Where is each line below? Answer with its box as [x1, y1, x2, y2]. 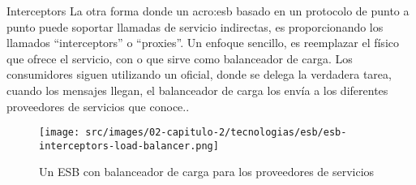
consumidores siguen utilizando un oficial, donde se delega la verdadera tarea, [6, 66, 392, 83]
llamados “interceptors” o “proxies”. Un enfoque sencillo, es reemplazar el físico [6, 34, 399, 51]
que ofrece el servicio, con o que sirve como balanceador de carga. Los [6, 49, 353, 67]
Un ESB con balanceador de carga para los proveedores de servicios [39, 163, 375, 180]
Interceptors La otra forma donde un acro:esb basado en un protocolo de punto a [6, 2, 410, 19]
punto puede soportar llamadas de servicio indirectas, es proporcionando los [6, 18, 384, 35]
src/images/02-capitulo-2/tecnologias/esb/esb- [85, 127, 347, 139]
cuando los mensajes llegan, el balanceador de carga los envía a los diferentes [6, 81, 388, 98]
